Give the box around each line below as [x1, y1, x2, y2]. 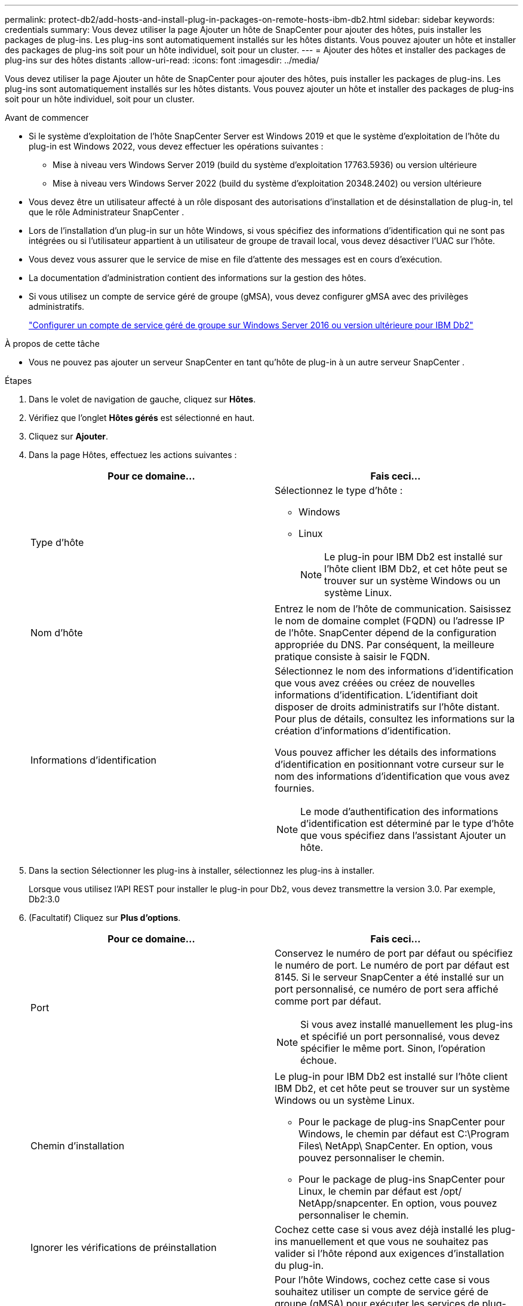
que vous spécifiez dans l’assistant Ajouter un [300, 829, 506, 841]
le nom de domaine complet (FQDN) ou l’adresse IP [275, 615, 505, 627]
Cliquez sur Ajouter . [29, 431, 109, 441]
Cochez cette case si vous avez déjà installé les [275, 1223, 489, 1235]
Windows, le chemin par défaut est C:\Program [299, 1128, 509, 1140]
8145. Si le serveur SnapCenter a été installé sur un [275, 971, 504, 983]
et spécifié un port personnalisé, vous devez [300, 1030, 500, 1042]
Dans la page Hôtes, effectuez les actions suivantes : [29, 450, 237, 460]
